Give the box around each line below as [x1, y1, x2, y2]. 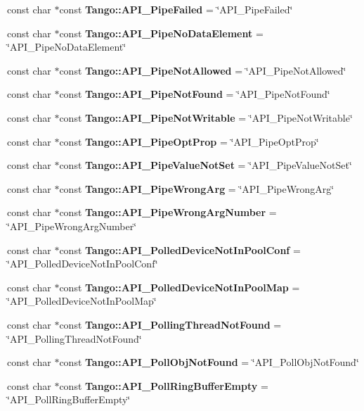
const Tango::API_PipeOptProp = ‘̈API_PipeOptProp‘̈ [59, 134, 319, 148]
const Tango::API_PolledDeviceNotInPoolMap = [59, 279, 300, 294]
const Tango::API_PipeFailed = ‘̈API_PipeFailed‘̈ [59, 2, 293, 16]
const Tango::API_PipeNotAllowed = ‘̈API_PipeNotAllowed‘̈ [59, 63, 346, 77]
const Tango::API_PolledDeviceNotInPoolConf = [59, 242, 301, 257]
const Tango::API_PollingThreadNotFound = [59, 317, 282, 331]
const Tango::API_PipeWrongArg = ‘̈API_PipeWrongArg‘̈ [59, 181, 334, 196]
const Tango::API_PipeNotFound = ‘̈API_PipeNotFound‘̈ [59, 87, 330, 101]
